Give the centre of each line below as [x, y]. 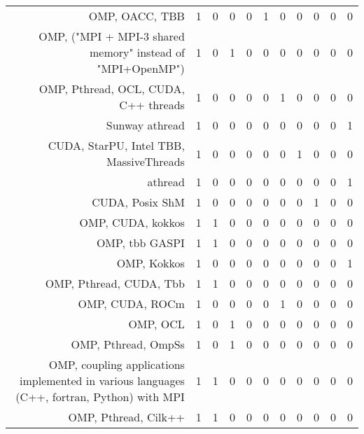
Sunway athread [145, 125]
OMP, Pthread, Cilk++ [126, 417]
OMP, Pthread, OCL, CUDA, [112, 89]
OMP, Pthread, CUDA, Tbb [115, 283]
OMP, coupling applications [117, 364]
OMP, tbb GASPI [140, 243]
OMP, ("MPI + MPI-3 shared [112, 36]
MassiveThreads [145, 161]
